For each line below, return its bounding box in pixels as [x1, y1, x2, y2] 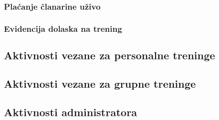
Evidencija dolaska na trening [4, 22, 122, 34]
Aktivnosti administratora [4, 104, 137, 119]
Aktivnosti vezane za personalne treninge [4, 48, 215, 63]
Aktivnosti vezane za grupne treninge [4, 76, 196, 91]
